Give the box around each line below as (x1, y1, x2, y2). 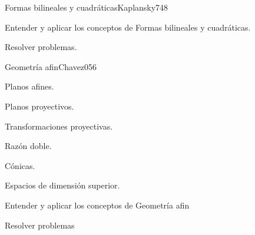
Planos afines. (5, 80, 54, 92)
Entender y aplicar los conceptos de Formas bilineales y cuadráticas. (5, 21, 251, 33)
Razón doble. (5, 140, 52, 152)
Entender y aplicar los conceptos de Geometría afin (5, 198, 190, 211)
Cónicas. (5, 159, 35, 171)
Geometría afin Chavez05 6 (5, 60, 97, 72)
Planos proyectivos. (5, 100, 74, 112)
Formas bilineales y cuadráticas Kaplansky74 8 (5, 1, 168, 13)
